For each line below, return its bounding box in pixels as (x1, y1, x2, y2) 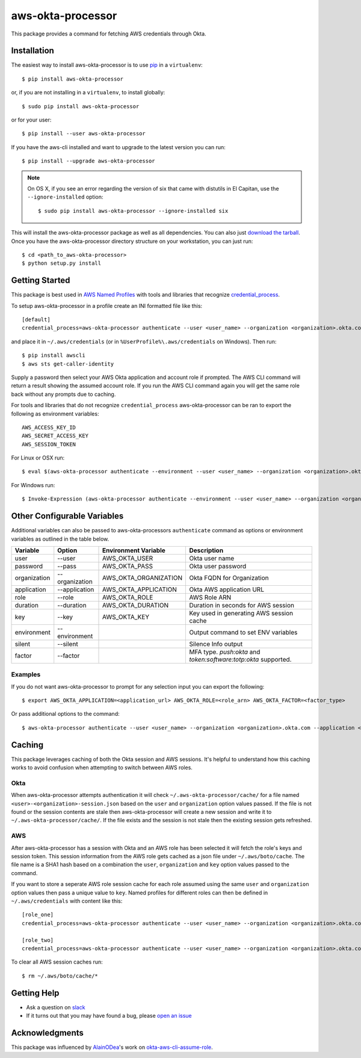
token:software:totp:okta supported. (189, 655, 292, 663)
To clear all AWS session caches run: (11, 958, 103, 965)
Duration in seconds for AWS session (189, 601, 295, 609)
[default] (22, 316, 51, 323)
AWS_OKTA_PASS (102, 562, 153, 570)
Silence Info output (189, 639, 243, 648)
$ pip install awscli (22, 352, 85, 359)
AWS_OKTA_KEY (102, 612, 150, 621)
